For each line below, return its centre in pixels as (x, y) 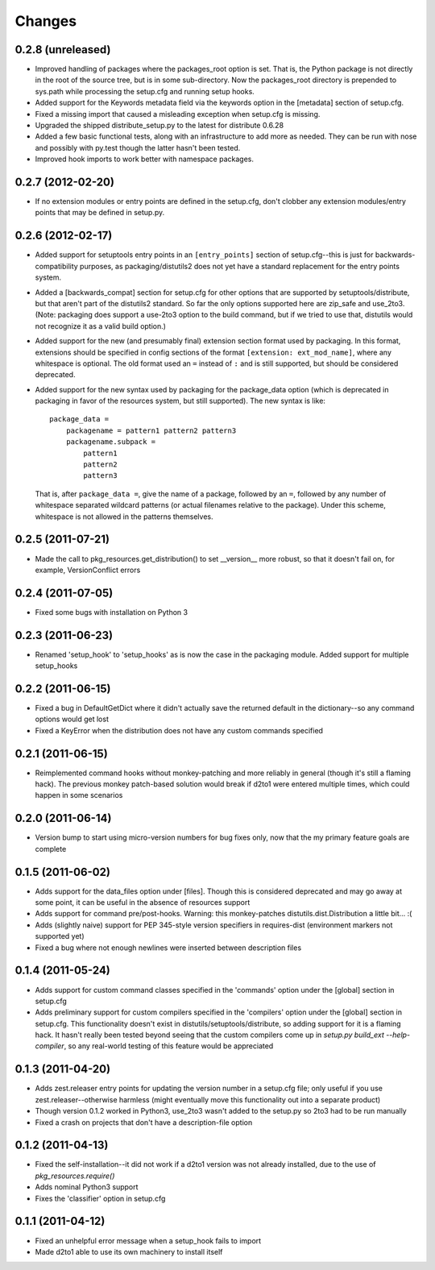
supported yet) (60, 936)
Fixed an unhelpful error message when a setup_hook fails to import (148, 1240)
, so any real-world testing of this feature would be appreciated (169, 1046)
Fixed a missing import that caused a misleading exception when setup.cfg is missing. (178, 114)
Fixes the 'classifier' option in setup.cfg (100, 1198)
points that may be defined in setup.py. (100, 213)
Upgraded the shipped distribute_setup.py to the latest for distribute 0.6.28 (159, 126)
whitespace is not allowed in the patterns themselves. (124, 517)
